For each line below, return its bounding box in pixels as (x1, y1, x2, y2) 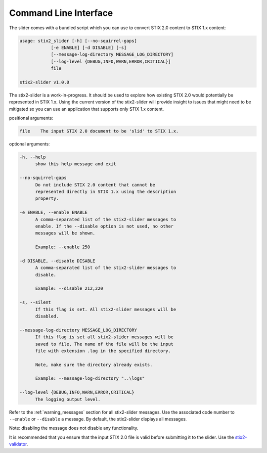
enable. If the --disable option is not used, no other (35, 223, 174, 229)
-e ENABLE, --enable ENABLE (19, 210, 88, 215)
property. (35, 196, 59, 201)
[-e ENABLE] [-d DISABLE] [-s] (50, 45, 127, 50)
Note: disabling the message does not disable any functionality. (9, 425, 138, 431)
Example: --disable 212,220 (35, 286, 103, 291)
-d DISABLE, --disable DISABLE (19, 258, 96, 264)
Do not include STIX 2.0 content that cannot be (35, 182, 155, 187)
